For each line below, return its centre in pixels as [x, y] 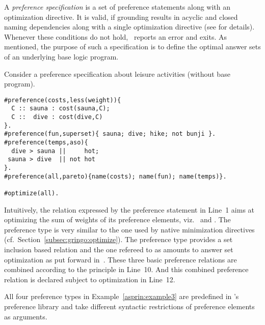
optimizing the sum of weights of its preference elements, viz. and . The [117, 219]
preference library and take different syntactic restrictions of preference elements [129, 306]
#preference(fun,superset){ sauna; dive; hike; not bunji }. [110, 134]
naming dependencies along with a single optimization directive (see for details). [129, 27]
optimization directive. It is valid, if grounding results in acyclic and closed [121, 17]
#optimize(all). [32, 193]
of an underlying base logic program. [61, 56]
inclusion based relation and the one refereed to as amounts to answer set [119, 249]
